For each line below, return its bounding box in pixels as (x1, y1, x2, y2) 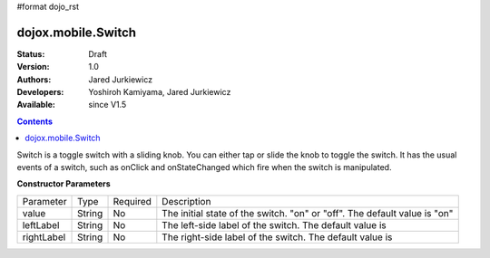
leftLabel (22, 218, 60, 231)
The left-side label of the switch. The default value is (162, 218, 387, 231)
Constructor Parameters (16, 178, 111, 189)
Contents (16, 116, 54, 127)
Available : (16, 100, 56, 110)
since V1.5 (88, 100, 127, 110)
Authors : (16, 73, 52, 85)
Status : (16, 48, 45, 59)
